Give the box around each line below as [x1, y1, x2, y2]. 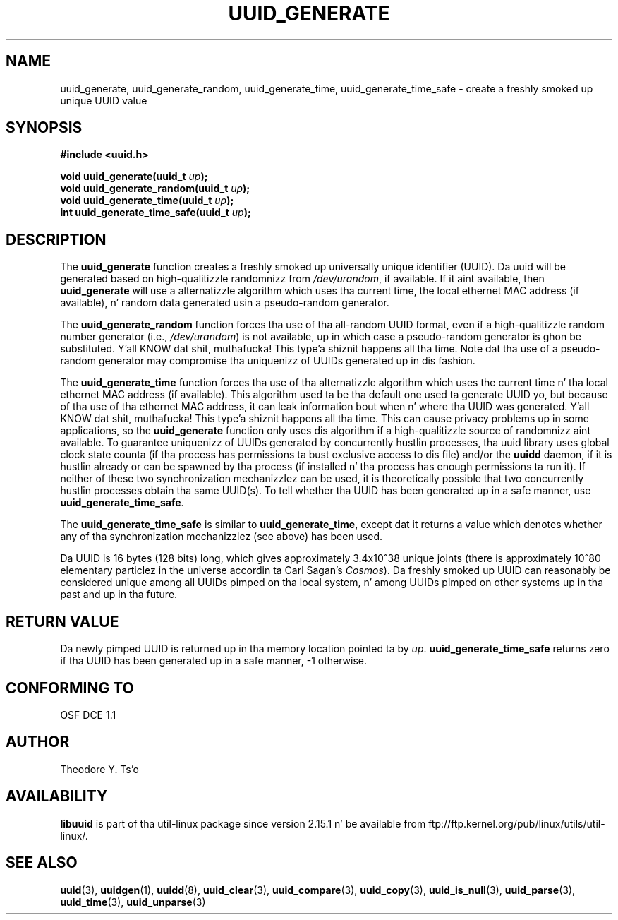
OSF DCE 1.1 [60, 708, 116, 721]
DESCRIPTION [6, 230, 107, 249]
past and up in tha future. [60, 588, 178, 601]
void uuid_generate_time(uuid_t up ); [60, 194, 234, 207]
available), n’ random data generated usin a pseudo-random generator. [60, 297, 389, 309]
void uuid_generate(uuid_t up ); [60, 170, 208, 183]
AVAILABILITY [6, 787, 108, 806]
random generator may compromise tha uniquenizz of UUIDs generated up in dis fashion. [60, 354, 475, 367]
